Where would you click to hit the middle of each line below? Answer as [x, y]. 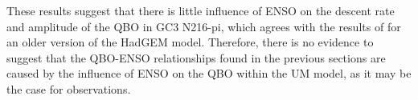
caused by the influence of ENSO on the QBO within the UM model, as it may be [209, 73]
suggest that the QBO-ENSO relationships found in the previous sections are [196, 57]
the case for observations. [69, 88]
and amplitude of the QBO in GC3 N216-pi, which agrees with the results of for [204, 26]
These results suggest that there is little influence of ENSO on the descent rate [201, 10]
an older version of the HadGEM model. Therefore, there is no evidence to [190, 42]
